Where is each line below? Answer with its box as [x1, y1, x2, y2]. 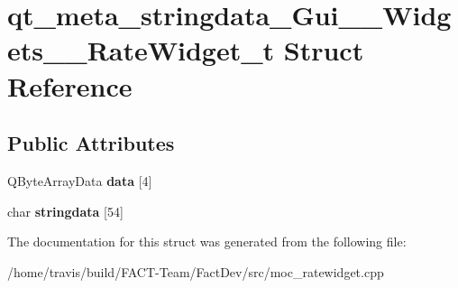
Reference [7, 67, 133, 104]
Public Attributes [7, 129, 175, 157]
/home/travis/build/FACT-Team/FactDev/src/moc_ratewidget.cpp [7, 262, 384, 281]
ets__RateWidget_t [7, 32, 275, 69]
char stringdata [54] [7, 201, 124, 220]
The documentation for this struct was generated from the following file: [7, 232, 407, 251]
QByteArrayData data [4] [7, 171, 152, 190]
